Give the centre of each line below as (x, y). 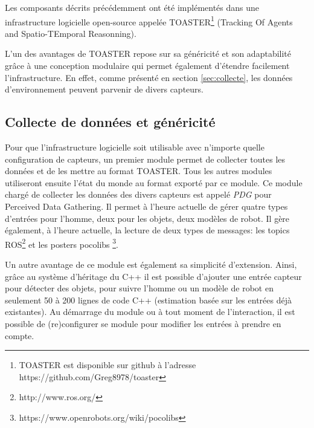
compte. (20, 335)
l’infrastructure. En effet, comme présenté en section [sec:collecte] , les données (149, 77)
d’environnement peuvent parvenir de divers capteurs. (104, 89)
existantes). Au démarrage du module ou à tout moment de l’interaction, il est (150, 312)
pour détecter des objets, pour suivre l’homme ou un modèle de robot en (139, 288)
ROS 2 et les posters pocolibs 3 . (62, 243)
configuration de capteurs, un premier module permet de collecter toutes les (145, 159)
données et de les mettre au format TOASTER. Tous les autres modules (139, 171)
